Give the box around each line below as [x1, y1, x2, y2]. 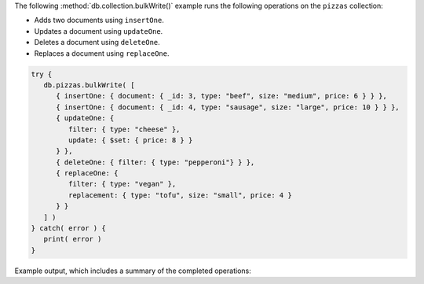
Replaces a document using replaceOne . [34, 48, 170, 58]
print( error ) [43, 234, 102, 244]
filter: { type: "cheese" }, [68, 124, 181, 134]
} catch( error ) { [31, 224, 106, 233]
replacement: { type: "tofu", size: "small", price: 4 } [68, 190, 292, 200]
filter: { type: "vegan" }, [68, 179, 177, 189]
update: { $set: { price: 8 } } [68, 135, 193, 145]
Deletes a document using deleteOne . [34, 38, 160, 47]
